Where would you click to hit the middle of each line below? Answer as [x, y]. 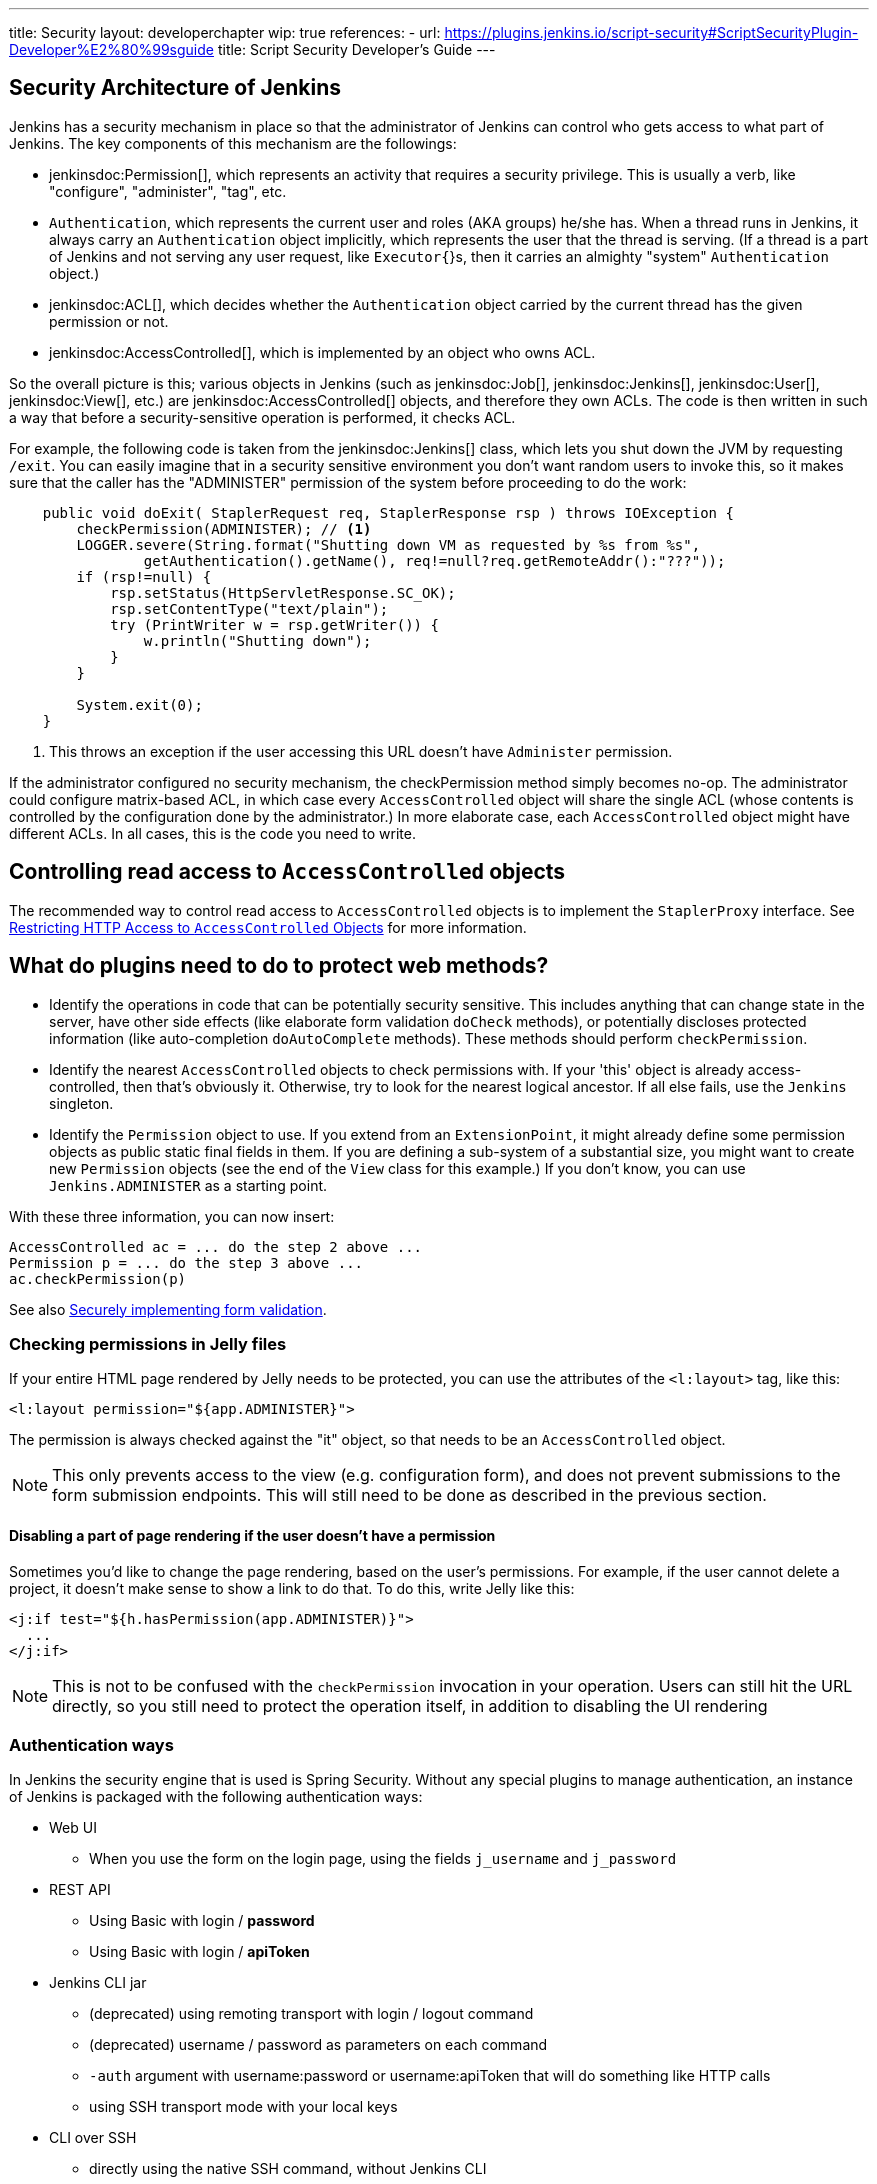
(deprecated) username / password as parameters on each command [318, 2045]
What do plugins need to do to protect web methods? [279, 966]
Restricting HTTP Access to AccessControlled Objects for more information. [268, 927]
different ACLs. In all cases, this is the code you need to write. [212, 833]
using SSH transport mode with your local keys [243, 2107]
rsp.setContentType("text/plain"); [249, 608]
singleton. [81, 1103]
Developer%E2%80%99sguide [111, 49]
